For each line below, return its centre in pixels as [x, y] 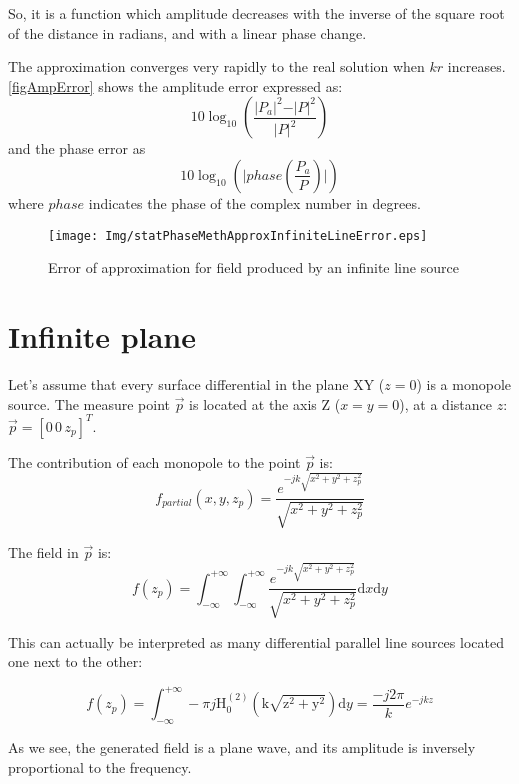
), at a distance [445, 403]
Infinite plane [102, 336]
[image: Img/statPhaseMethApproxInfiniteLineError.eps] [238, 235]
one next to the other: [75, 661]
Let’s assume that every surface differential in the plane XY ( [196, 383]
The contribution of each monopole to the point [154, 461]
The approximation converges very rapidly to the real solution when [216, 66]
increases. [476, 66]
